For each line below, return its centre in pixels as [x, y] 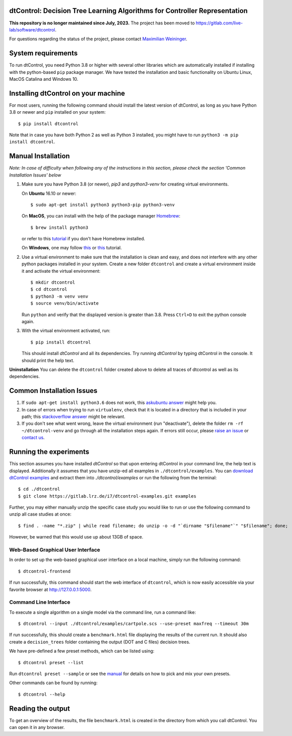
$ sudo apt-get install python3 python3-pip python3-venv [103, 205]
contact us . [33, 438]
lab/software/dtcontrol [32, 29]
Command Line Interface [40, 602]
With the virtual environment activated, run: [66, 331]
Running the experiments [49, 452]
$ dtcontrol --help [42, 694]
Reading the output [40, 708]
